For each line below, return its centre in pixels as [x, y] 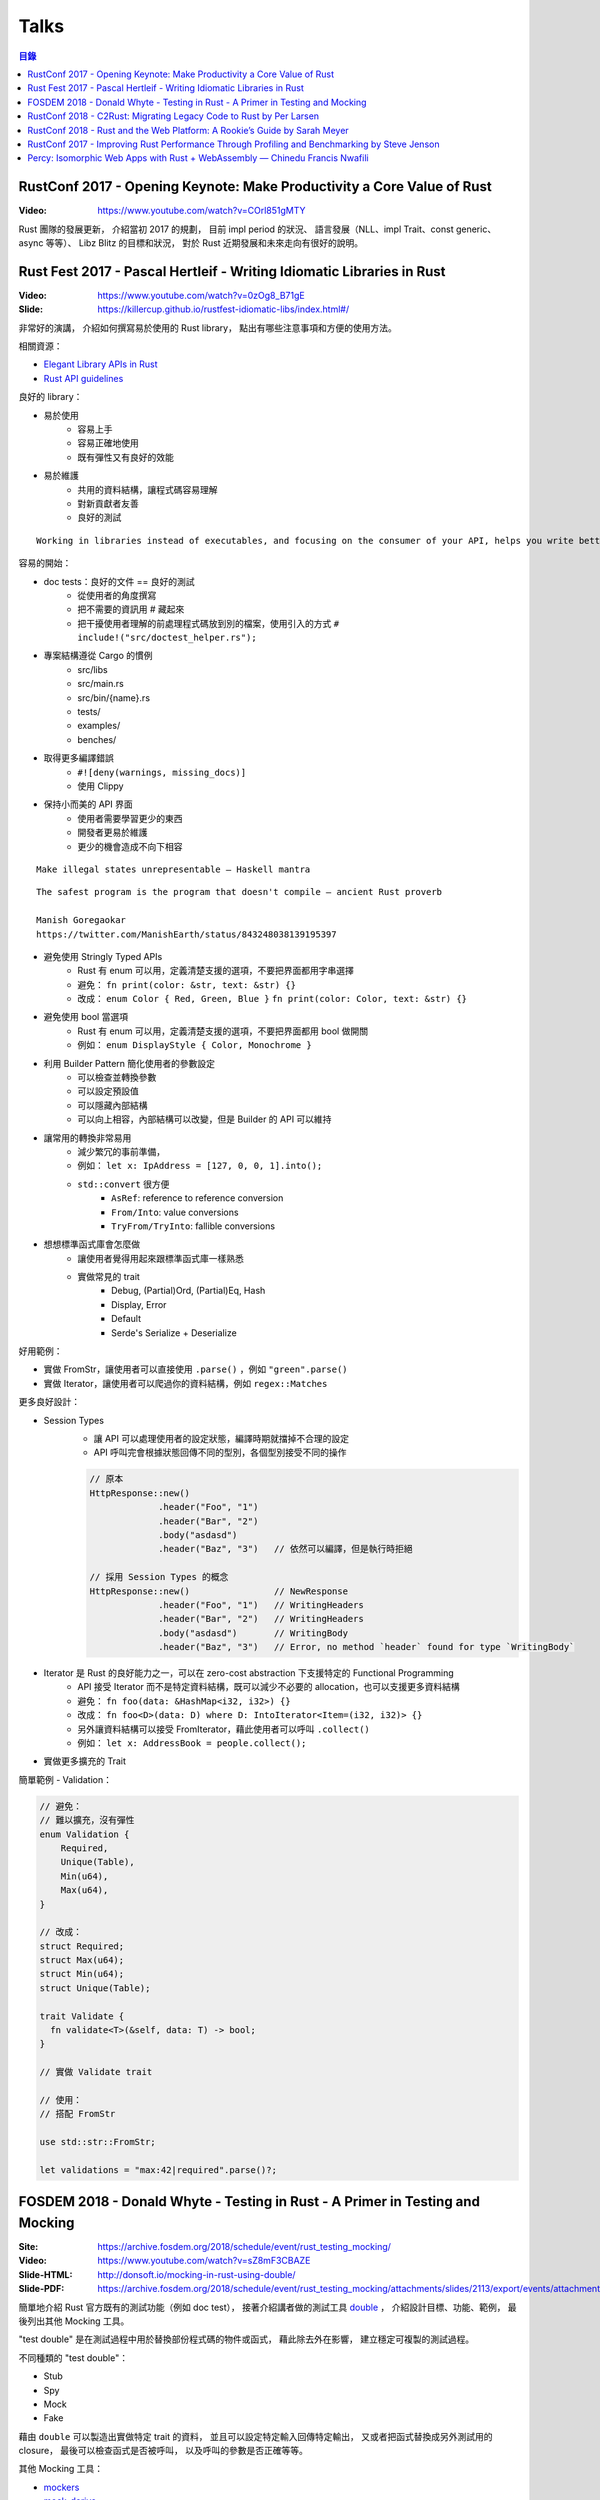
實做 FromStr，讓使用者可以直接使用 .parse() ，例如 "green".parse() [196, 1369]
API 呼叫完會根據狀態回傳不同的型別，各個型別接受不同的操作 [220, 1452]
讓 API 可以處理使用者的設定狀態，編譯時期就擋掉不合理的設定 [221, 1438]
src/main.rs [100, 684]
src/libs [93, 669]
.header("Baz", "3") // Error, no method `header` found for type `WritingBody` [366, 1647]
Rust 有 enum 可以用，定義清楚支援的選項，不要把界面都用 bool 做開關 [223, 1031]
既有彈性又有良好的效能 [125, 457]
